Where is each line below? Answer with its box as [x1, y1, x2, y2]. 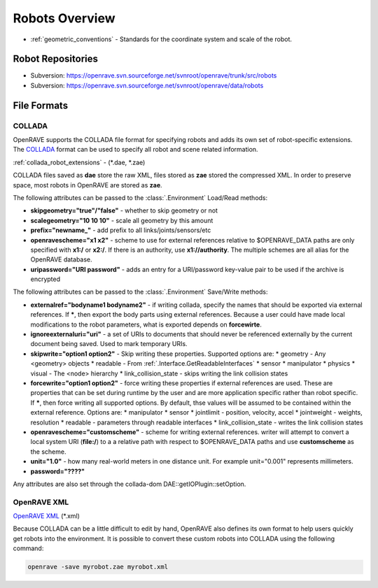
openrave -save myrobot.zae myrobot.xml [27, 563, 168, 571]
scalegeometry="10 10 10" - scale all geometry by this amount [30, 216, 213, 224]
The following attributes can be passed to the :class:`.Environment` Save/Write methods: [13, 287, 268, 296]
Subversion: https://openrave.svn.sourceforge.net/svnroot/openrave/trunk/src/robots [30, 71, 277, 80]
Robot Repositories [13, 53, 98, 65]
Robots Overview [13, 10, 115, 26]
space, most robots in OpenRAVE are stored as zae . [13, 180, 162, 189]
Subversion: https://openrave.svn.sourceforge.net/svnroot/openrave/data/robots [30, 81, 264, 89]
